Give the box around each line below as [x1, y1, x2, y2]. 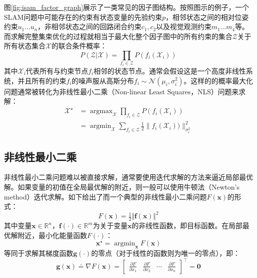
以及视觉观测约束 [156, 21, 212, 32]
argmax [90, 108, 113, 115]
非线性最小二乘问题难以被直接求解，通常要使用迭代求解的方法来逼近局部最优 [4, 172, 253, 182]
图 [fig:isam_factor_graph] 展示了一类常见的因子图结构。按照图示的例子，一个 [4, 2, 250, 12]
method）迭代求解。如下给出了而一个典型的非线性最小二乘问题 [4, 191, 207, 201]
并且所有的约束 [17, 75, 66, 85]
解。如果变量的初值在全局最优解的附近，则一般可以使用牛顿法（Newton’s [4, 182, 240, 192]
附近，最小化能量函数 [17, 230, 87, 240]
